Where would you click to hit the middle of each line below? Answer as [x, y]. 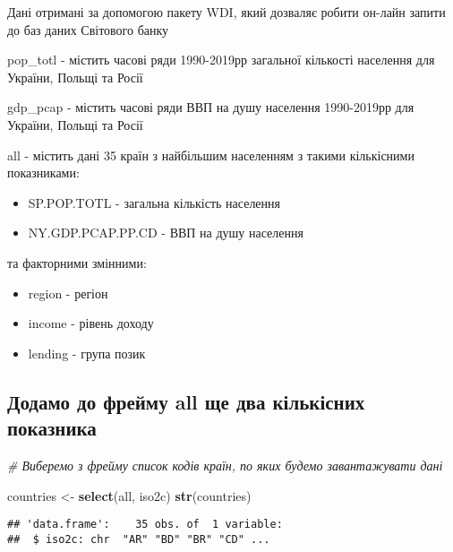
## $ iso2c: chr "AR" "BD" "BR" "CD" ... [139, 539]
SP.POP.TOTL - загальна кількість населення [154, 202]
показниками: [43, 172]
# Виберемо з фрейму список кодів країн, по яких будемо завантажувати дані [225, 465]
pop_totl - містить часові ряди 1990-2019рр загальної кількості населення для [221, 60]
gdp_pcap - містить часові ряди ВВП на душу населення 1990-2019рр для [211, 107]
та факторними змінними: [77, 262]
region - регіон [68, 293]
